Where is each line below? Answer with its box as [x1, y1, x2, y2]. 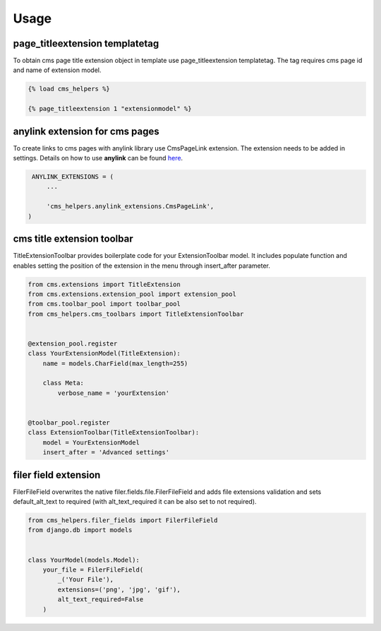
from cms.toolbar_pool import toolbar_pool [28, 300, 181, 308]
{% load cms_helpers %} [28, 85, 111, 93]
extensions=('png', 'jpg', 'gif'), [57, 585, 181, 594]
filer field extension [13, 468, 101, 480]
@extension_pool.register [28, 339, 118, 348]
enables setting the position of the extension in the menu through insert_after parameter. [13, 261, 271, 270]
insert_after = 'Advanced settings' [42, 449, 169, 456]
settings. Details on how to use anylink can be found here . [13, 154, 183, 163]
